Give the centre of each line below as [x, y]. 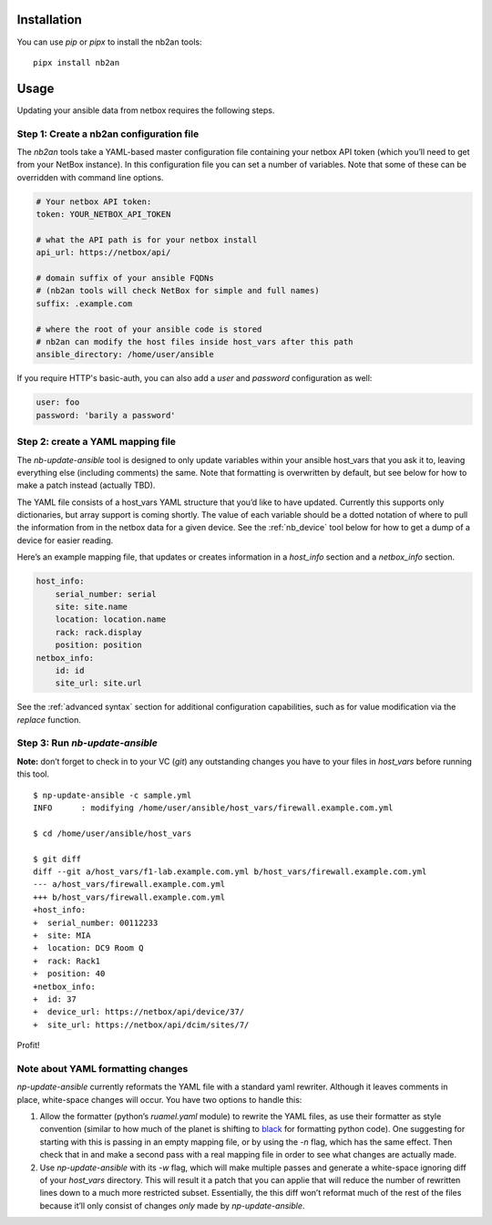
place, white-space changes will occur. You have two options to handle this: [159, 1099]
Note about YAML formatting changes [102, 1068]
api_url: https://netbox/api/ [103, 252]
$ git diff [57, 859]
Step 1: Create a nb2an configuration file [108, 134]
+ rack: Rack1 [67, 961]
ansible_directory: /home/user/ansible [125, 355]
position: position [99, 645]
